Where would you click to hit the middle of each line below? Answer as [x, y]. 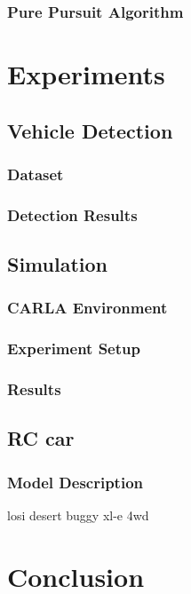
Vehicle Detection [90, 130]
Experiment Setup [74, 348]
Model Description [76, 482]
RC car [41, 438]
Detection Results [72, 214]
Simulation [58, 264]
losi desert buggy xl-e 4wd [78, 515]
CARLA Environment [88, 308]
